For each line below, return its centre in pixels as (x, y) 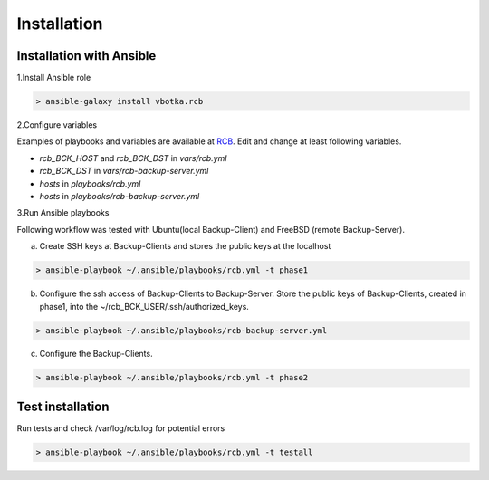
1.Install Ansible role (54, 78)
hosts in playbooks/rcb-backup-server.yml (120, 196)
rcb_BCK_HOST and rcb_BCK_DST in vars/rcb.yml (133, 158)
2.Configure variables (57, 125)
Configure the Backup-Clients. (96, 354)
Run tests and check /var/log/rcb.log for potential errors (121, 428)
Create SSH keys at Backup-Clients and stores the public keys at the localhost (185, 246)
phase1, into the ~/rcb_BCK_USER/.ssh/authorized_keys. (144, 306)
